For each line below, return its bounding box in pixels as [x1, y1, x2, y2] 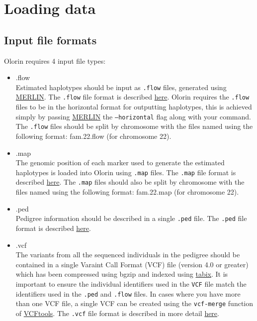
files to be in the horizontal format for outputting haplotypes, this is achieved [15, 102, 252, 112]
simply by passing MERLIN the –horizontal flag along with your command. [15, 111, 251, 121]
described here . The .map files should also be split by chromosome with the [15, 177, 245, 187]
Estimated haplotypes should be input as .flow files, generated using [15, 82, 227, 92]
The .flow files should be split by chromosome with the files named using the [15, 121, 253, 131]
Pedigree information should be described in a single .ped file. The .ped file [15, 213, 247, 223]
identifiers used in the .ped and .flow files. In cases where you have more [15, 288, 241, 299]
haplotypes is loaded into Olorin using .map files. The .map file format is [15, 167, 236, 177]
